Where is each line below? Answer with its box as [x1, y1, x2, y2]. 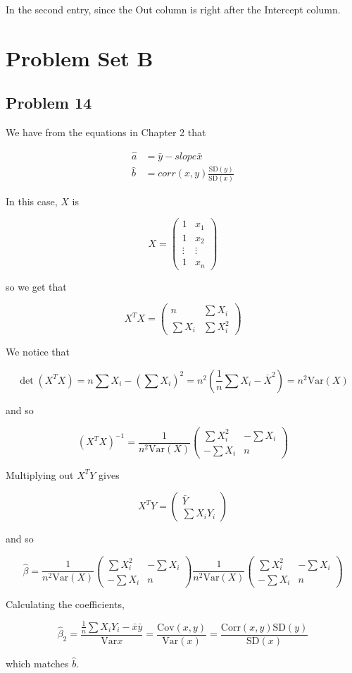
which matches [6, 655, 69, 670]
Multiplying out [6, 467, 74, 482]
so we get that [6, 279, 67, 293]
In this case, [6, 193, 58, 208]
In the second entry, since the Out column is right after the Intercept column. [6, 2, 341, 16]
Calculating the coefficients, [6, 596, 125, 611]
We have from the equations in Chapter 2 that [6, 125, 206, 140]
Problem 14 [6, 92, 92, 114]
